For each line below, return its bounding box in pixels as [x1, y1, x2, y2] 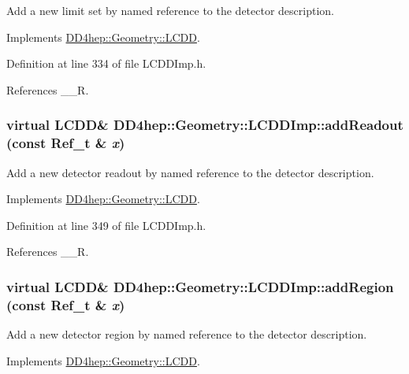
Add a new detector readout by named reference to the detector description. [6, 164, 374, 180]
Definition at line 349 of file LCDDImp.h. [6, 217, 206, 233]
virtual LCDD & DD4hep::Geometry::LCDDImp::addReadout [6, 115, 403, 135]
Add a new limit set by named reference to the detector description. [6, 2, 334, 18]
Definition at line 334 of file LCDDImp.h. [6, 55, 206, 72]
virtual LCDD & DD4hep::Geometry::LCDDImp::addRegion [6, 276, 394, 296]
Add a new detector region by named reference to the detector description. [6, 326, 367, 343]
